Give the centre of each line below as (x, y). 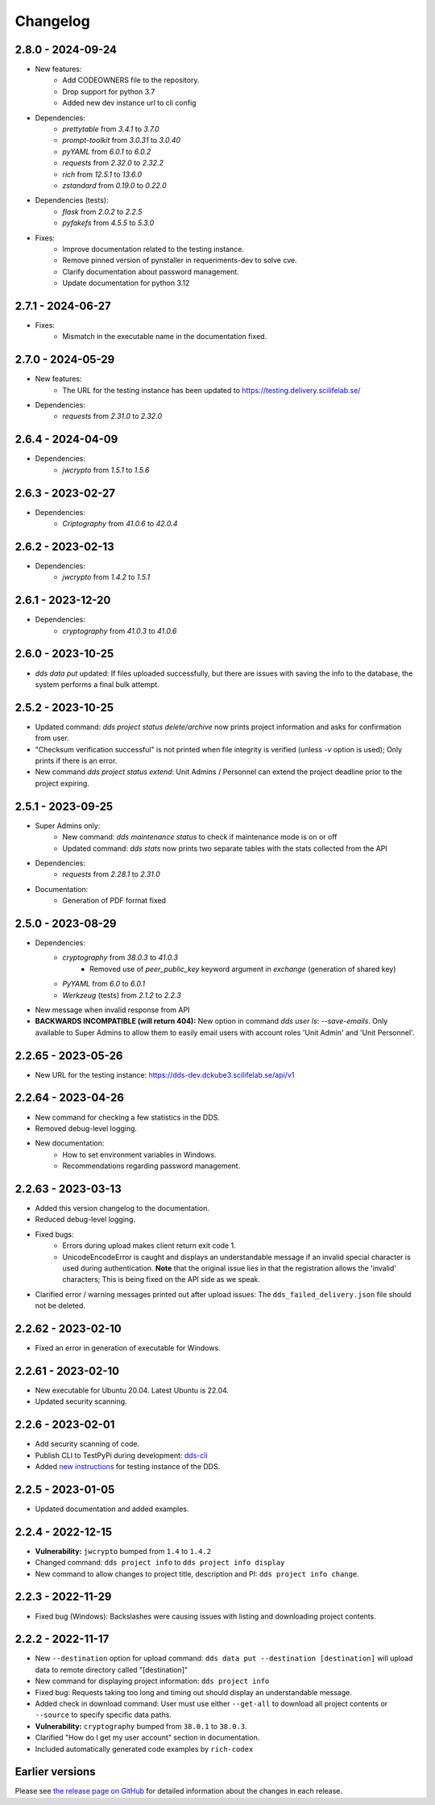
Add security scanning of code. (87, 1444)
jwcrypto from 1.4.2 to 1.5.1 (106, 577)
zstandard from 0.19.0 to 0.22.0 (114, 185)
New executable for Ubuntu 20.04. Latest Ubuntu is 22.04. (132, 1390)
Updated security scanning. (81, 1401)
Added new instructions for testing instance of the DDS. (128, 1466)
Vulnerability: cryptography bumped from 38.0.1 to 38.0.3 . (141, 1726)
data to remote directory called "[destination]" (112, 1669)
